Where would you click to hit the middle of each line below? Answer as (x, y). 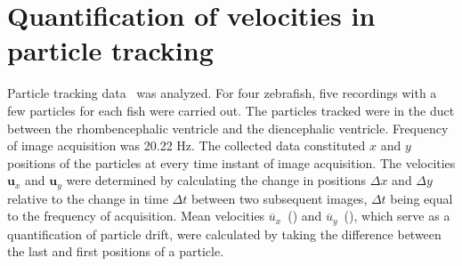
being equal (421, 198)
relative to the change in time (88, 198)
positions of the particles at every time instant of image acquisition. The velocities (231, 162)
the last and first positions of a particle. (116, 251)
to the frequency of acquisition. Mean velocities (136, 216)
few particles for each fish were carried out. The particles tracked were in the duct (231, 110)
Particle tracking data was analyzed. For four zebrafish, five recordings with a (222, 93)
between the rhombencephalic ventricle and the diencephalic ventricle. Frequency (228, 128)
